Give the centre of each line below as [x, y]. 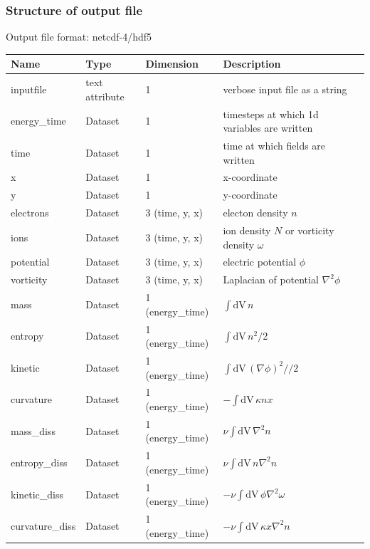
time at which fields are [274, 146]
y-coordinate [250, 195]
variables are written [268, 128]
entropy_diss [39, 462]
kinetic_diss [37, 494]
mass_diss [33, 430]
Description [252, 64]
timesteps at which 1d [271, 114]
